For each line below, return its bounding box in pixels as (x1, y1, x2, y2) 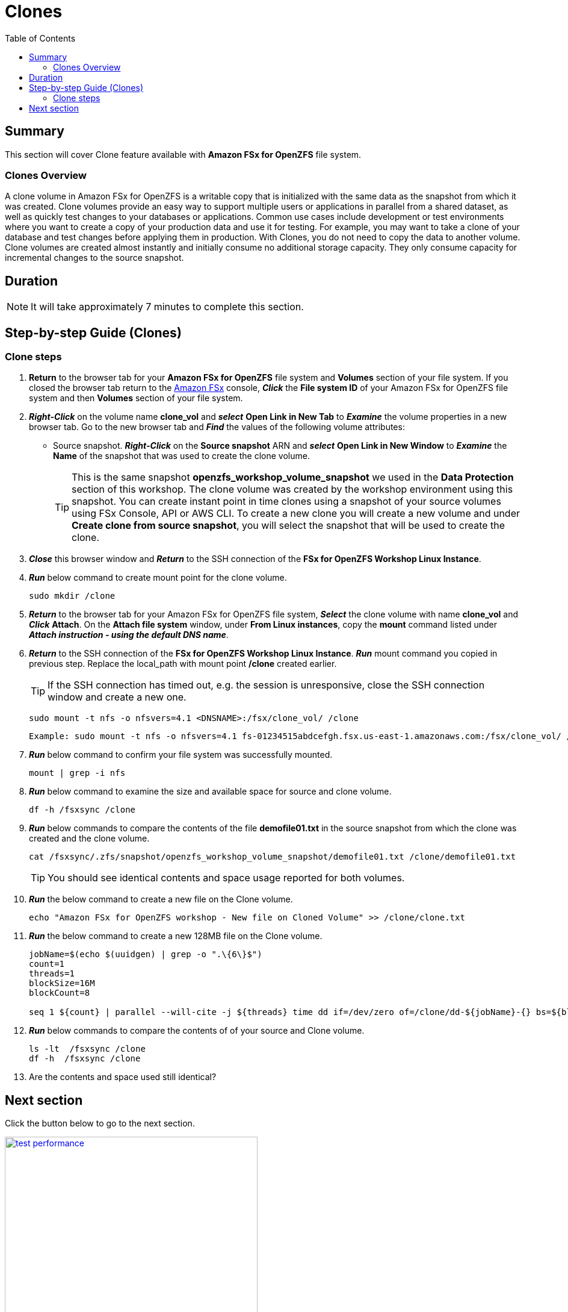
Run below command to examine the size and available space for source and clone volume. (29, 786, 392, 797)
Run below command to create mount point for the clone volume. (29, 572, 287, 583)
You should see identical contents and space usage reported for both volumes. (48, 872, 405, 884)
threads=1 (29, 969, 75, 979)
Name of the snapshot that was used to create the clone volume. (53, 451, 310, 461)
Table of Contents (5, 33, 76, 43)
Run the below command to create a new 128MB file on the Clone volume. (29, 931, 323, 942)
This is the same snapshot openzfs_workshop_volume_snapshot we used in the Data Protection (72, 471, 514, 484)
